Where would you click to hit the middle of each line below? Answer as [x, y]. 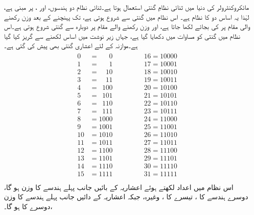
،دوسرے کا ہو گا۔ [28, 206]
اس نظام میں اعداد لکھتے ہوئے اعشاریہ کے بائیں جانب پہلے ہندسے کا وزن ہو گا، [119, 187]
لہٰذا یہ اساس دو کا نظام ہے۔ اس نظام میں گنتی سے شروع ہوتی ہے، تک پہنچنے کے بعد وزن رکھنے [127, 16]
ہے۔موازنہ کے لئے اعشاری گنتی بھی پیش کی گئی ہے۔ [71, 45]
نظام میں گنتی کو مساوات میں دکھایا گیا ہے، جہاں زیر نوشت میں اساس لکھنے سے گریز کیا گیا [122, 36]
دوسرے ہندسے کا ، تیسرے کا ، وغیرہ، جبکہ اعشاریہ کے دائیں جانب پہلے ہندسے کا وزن [126, 197]
